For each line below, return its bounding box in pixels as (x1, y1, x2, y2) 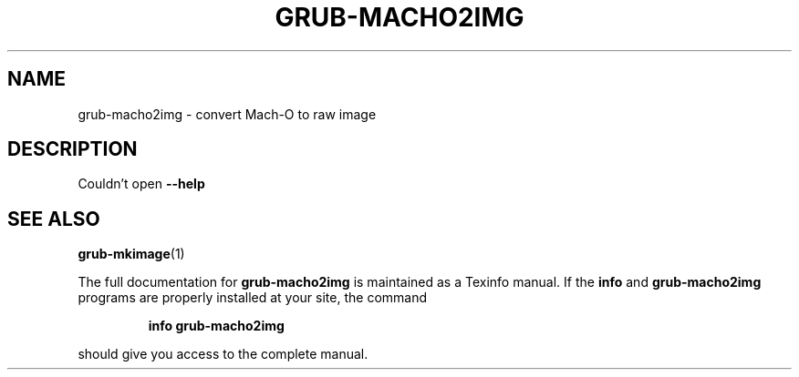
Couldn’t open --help (78, 176, 205, 192)
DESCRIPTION (7, 138, 138, 161)
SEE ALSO (7, 207, 100, 230)
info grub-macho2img (148, 318, 285, 334)
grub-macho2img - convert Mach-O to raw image (78, 106, 377, 122)
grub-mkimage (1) (78, 246, 185, 262)
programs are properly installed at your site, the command (78, 290, 428, 306)
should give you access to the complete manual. (78, 346, 368, 362)
